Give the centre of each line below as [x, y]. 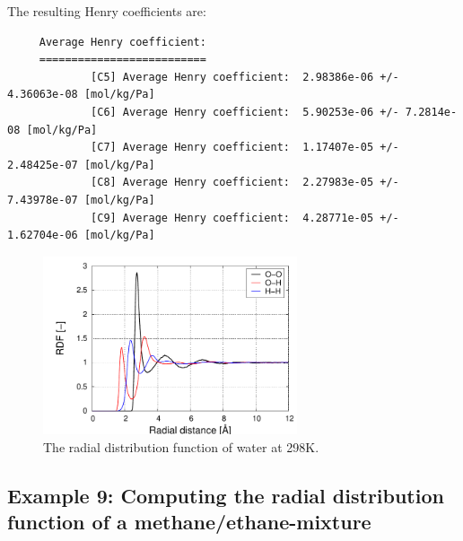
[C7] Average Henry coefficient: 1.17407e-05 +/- [245, 148]
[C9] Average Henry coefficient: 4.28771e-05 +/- [245, 218]
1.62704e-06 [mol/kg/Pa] [81, 236]
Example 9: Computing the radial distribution [226, 495]
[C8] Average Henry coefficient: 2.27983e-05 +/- [245, 183]
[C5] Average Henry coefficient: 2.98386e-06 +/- [245, 77]
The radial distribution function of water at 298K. [181, 446]
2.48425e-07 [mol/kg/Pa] [81, 165]
